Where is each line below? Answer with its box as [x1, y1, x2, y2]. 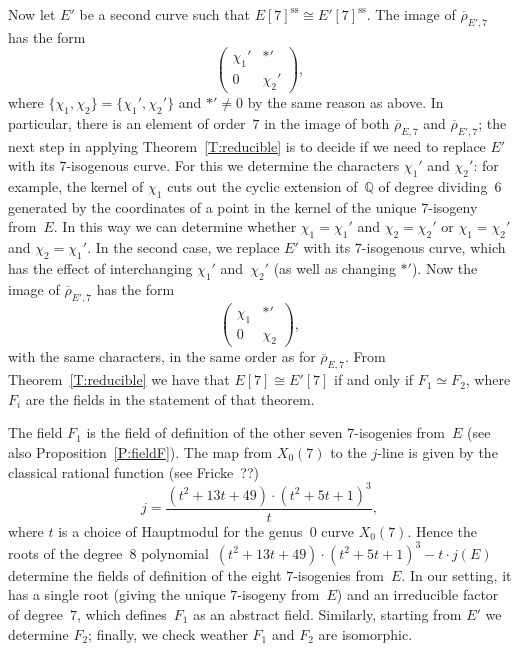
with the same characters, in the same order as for [8, 346, 316, 367]
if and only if [334, 369, 414, 390]
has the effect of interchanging [8, 258, 193, 279]
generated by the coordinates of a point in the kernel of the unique [8, 196, 417, 217]
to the [330, 441, 367, 462]
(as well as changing [273, 258, 396, 279]
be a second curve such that [79, 4, 250, 24]
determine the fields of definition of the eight [8, 564, 282, 585]
